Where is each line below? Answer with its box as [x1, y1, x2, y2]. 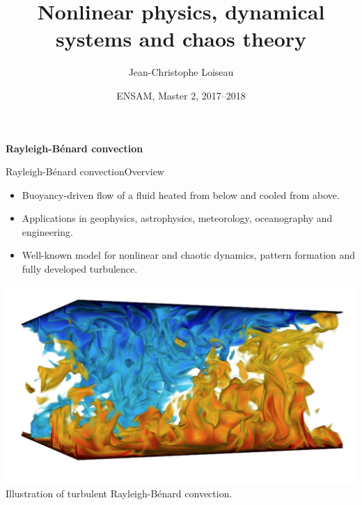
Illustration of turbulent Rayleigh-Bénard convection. [6, 486, 233, 501]
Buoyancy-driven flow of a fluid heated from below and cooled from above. [22, 187, 340, 202]
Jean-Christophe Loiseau [128, 65, 234, 79]
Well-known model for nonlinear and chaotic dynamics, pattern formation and [22, 248, 356, 262]
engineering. [22, 224, 73, 239]
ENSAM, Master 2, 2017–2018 [116, 88, 246, 102]
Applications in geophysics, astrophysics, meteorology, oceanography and [22, 211, 333, 225]
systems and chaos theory [55, 24, 307, 53]
